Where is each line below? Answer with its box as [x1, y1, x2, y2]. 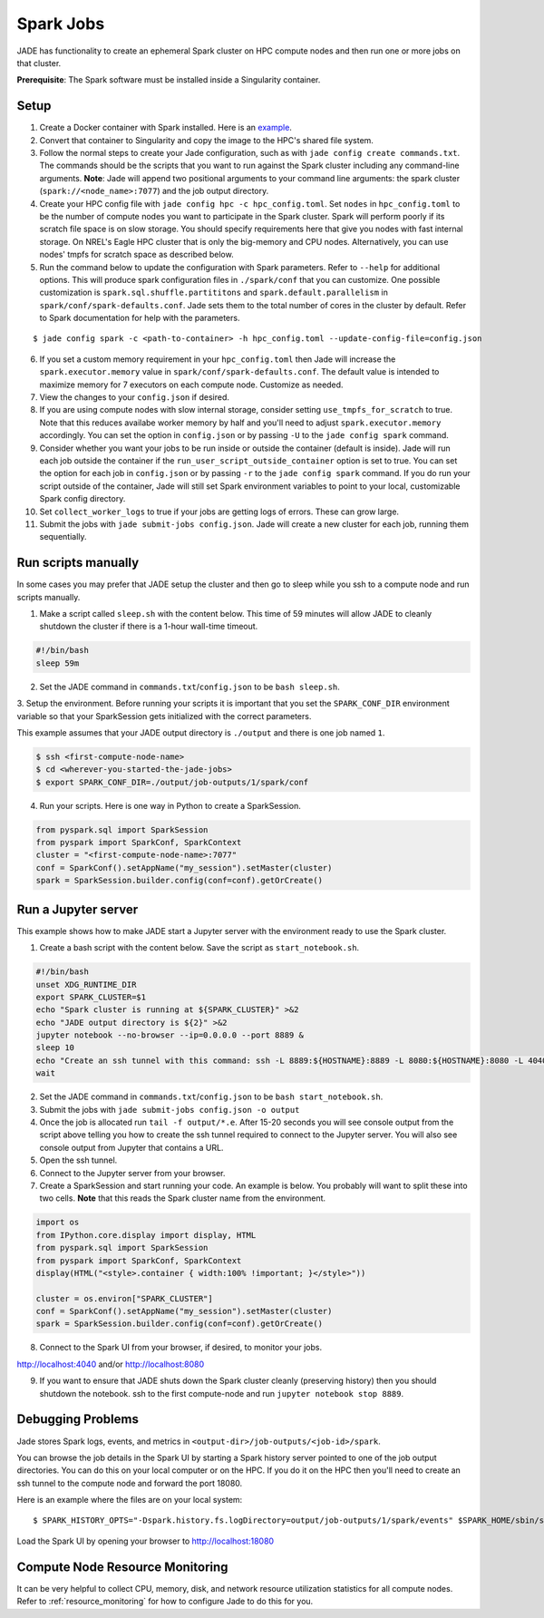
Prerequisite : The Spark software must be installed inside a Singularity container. [16, 74, 321, 85]
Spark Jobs [16, 14, 105, 34]
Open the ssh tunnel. [39, 1155, 118, 1165]
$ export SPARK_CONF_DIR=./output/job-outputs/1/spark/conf [35, 776, 309, 787]
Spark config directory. [39, 493, 126, 504]
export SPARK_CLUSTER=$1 [35, 991, 147, 1002]
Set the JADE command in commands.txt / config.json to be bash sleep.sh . [39, 681, 340, 692]
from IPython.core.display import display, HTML [35, 1230, 257, 1240]
